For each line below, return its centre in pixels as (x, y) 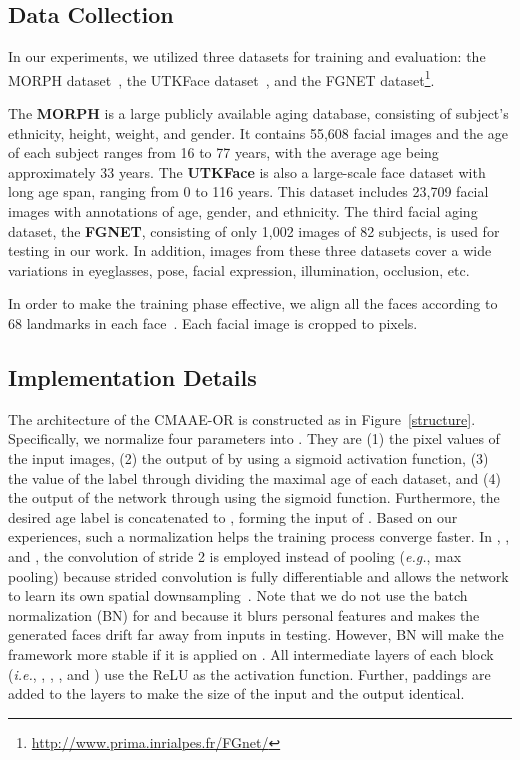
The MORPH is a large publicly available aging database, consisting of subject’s (258, 113)
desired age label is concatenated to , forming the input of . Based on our (233, 516)
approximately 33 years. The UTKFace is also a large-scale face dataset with (247, 171)
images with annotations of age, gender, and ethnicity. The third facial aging (243, 211)
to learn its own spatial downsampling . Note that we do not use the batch (238, 595)
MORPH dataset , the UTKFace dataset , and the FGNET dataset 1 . (221, 78)
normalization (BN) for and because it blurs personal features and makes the (244, 614)
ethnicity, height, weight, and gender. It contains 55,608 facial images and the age (258, 132)
